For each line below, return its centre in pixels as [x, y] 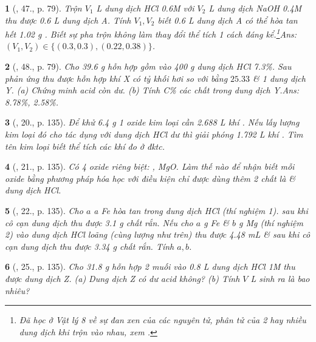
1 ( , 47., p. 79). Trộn [43, 8]
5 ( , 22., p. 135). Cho [44, 210]
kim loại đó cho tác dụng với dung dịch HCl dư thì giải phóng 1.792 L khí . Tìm [154, 134]
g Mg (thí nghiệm [271, 222]
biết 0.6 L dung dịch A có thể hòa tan [228, 20]
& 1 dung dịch [279, 78]
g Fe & [216, 222]
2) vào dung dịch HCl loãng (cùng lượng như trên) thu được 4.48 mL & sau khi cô [158, 234]
